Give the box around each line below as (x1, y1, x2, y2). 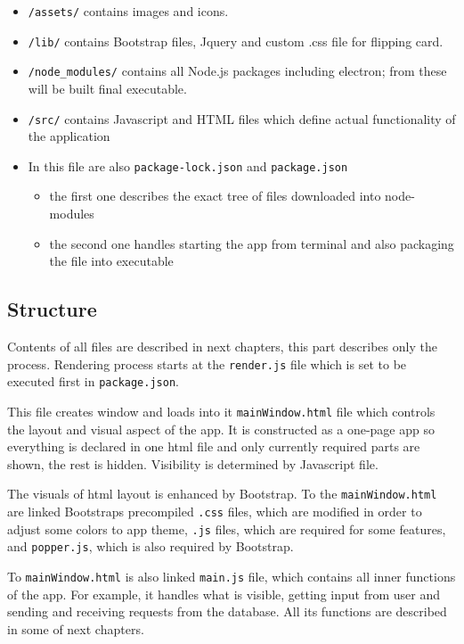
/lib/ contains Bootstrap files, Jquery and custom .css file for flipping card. (28, 31, 444, 50)
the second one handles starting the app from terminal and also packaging (49, 234, 454, 252)
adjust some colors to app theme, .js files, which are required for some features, (7, 519, 446, 538)
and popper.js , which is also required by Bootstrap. (7, 537, 294, 556)
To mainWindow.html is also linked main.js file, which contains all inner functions (7, 567, 456, 586)
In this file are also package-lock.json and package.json (28, 156, 348, 175)
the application (28, 127, 110, 145)
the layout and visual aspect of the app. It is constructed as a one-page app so (7, 419, 435, 438)
